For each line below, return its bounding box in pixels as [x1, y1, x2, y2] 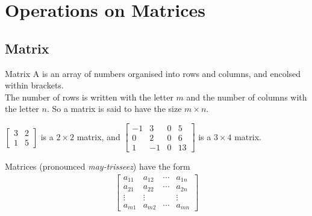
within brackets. [5, 79, 64, 91]
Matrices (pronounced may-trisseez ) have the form [5, 160, 190, 173]
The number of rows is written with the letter [5, 90, 173, 103]
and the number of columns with [186, 90, 307, 103]
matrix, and [76, 130, 120, 143]
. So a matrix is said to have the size [46, 102, 182, 115]
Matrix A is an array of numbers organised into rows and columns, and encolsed [5, 67, 301, 79]
